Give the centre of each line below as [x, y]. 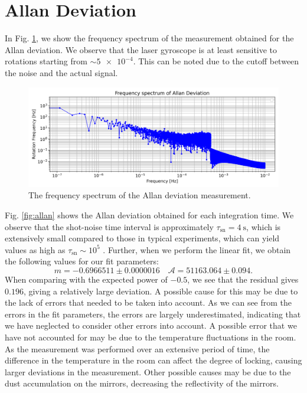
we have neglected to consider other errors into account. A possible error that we [151, 325]
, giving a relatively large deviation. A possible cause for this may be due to [161, 291]
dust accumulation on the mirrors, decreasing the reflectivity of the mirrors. [142, 383]
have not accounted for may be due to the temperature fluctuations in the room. [151, 337]
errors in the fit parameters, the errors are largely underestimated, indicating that [153, 314]
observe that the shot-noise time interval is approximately [109, 226]
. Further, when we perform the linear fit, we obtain [197, 249]
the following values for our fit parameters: [82, 261]
